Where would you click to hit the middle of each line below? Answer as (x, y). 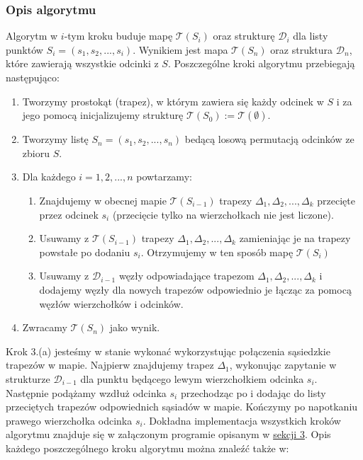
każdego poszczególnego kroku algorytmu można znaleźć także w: (147, 448)
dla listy (311, 36)
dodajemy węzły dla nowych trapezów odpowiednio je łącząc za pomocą (195, 289)
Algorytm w (32, 36)
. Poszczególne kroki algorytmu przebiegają (261, 63)
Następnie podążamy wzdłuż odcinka (86, 392)
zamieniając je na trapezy (295, 238)
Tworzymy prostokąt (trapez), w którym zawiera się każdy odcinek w (173, 101)
